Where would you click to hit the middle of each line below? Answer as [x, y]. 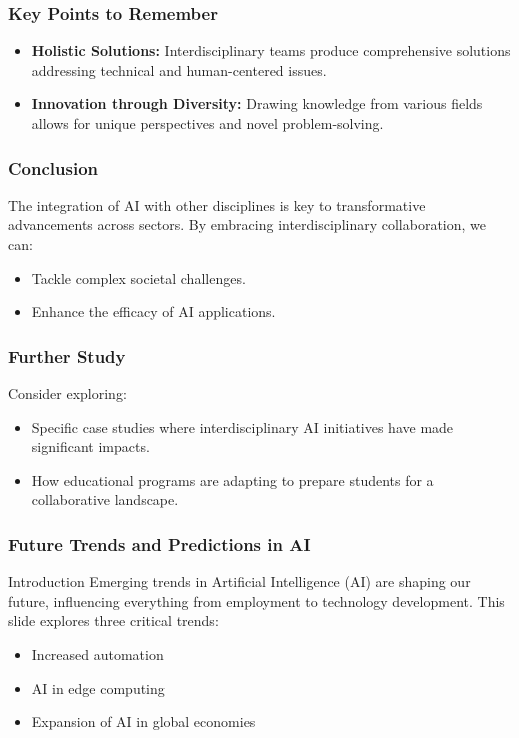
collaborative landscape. [105, 499]
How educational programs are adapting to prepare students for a [232, 479]
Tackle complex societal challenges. [138, 277]
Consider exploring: [67, 393]
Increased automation [97, 653]
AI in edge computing [98, 687]
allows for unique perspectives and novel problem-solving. [207, 123]
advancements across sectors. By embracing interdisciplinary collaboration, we [247, 224]
